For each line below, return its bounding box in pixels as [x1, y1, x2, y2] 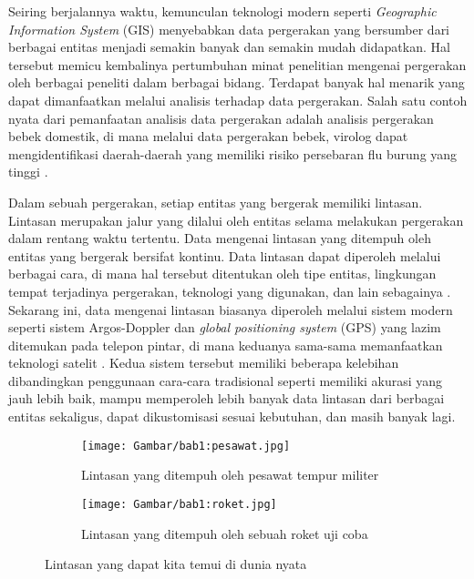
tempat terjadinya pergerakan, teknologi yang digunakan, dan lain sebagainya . [8, 281, 451, 300]
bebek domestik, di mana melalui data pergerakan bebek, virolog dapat [8, 127, 408, 146]
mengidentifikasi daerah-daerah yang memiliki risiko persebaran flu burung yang [8, 144, 458, 163]
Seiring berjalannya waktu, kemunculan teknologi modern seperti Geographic [8, 2, 437, 20]
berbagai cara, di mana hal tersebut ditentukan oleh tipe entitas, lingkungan [8, 264, 437, 283]
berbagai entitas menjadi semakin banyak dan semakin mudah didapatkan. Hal [8, 37, 450, 56]
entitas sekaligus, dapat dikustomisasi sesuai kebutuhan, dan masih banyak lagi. [8, 407, 456, 426]
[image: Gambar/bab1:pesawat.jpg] [81, 439, 291, 452]
